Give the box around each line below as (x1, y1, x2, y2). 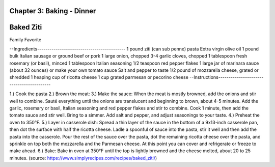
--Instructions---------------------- (189, 74, 264, 80)
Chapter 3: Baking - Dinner (9, 7, 96, 15)
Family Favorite (9, 36, 42, 43)
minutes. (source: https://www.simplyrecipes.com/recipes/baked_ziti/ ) (9, 155, 157, 161)
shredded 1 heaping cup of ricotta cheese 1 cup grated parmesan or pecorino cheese (9, 74, 188, 80)
